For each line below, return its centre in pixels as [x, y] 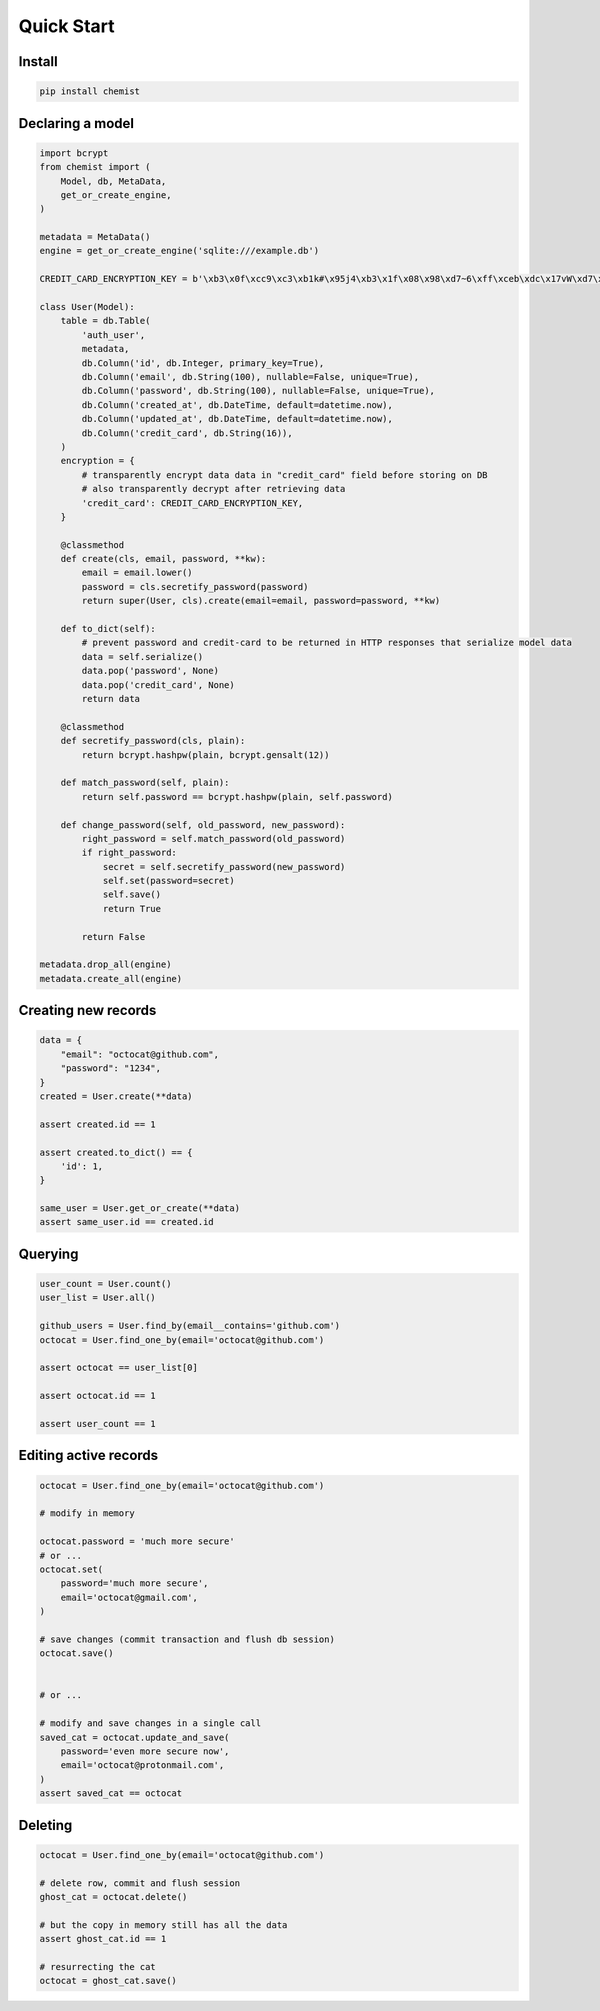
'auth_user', [113, 334]
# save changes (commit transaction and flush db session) [187, 1639]
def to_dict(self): [108, 629]
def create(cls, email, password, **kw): [163, 559]
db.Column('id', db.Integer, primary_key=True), [203, 363]
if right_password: [129, 853]
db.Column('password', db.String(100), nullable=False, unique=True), [258, 391]
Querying [48, 1253]
